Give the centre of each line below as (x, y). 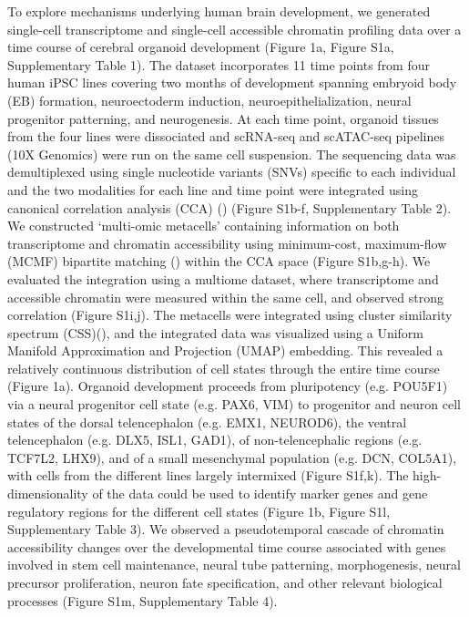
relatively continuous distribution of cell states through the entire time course (224, 368)
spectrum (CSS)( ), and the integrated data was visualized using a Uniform (216, 332)
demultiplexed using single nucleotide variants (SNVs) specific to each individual (232, 172)
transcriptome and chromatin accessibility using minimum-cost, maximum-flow (227, 243)
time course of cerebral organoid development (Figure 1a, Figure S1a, (201, 47)
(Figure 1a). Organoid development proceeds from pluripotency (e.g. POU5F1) (228, 386)
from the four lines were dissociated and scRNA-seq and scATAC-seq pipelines (226, 136)
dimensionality (48, 494)
